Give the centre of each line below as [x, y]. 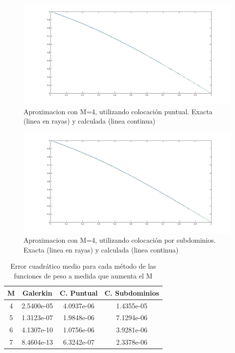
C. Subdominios [132, 292]
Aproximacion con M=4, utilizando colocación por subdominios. [120, 240]
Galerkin [37, 292]
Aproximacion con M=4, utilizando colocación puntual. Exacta [118, 111]
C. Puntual [79, 292]
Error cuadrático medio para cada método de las [83, 266]
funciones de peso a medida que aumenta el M [83, 276]
